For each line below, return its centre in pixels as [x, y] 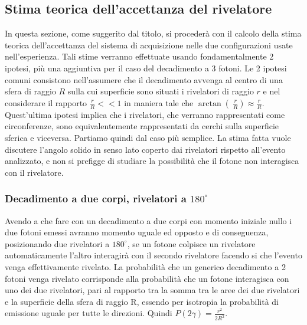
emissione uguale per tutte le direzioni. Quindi [89, 313]
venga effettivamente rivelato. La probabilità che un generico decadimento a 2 [145, 266]
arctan [210, 104]
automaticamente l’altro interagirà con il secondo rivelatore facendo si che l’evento [153, 255]
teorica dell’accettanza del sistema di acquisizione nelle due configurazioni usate [149, 45]
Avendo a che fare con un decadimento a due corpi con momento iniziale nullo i [148, 220]
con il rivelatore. [34, 172]
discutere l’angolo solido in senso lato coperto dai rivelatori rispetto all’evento [145, 149]
